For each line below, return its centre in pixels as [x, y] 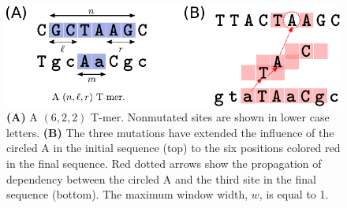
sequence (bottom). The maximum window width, [127, 194]
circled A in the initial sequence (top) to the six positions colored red [173, 148]
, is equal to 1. [294, 194]
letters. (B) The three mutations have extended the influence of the [170, 132]
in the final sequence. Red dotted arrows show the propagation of [164, 163]
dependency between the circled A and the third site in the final [161, 178]
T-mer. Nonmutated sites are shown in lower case [210, 117]
